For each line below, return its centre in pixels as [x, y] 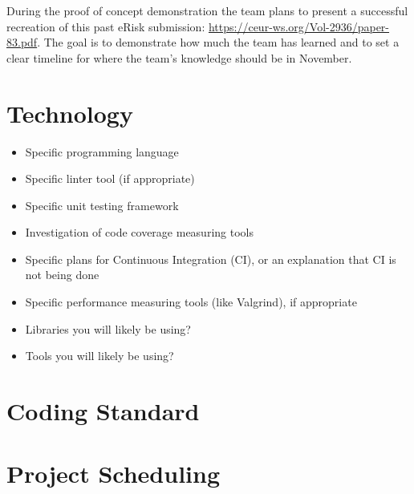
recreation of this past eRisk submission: [106, 26]
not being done [62, 275]
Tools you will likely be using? [99, 356]
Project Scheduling [114, 474]
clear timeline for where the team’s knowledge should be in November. [179, 57]
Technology [70, 113]
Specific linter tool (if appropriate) [110, 178]
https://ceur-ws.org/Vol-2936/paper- [299, 26]
